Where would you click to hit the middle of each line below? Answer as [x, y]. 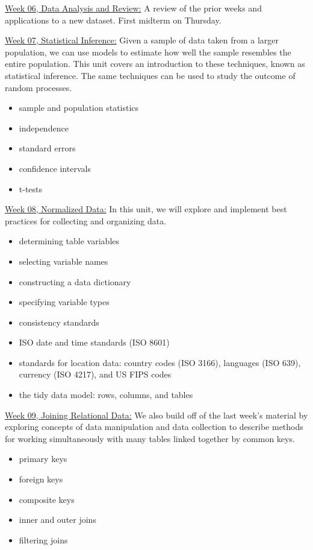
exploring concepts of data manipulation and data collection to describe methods [154, 427]
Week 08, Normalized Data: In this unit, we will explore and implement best [146, 209]
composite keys [47, 499]
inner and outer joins [57, 520]
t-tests [31, 188]
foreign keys [41, 479]
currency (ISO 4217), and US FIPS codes [95, 374]
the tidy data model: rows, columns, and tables [106, 395]
